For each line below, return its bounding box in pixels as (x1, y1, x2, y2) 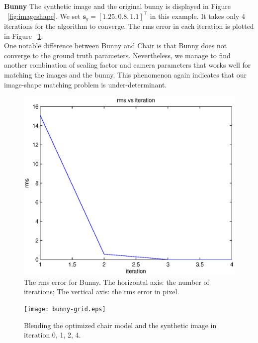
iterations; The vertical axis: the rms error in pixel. (24, 286, 179, 297)
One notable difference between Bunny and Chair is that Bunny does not (4, 40, 227, 51)
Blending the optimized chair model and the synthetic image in (24, 320, 217, 330)
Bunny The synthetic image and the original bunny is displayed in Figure (4, 1, 231, 11)
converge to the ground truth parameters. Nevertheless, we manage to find (4, 50, 231, 60)
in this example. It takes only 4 (150, 10, 245, 21)
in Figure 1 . (4, 30, 43, 41)
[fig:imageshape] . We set (7, 10, 81, 21)
